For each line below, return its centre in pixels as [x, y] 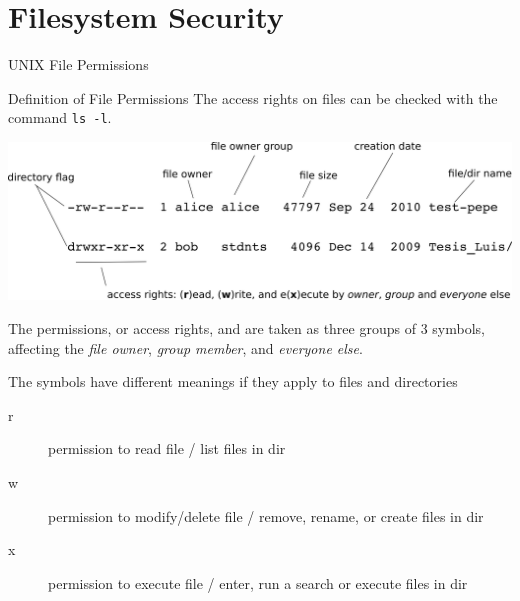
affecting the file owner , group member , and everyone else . [185, 347]
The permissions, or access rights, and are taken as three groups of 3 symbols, [246, 328]
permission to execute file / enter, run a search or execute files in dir [258, 582]
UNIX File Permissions [78, 64]
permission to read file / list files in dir [167, 448]
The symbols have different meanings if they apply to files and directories [233, 381]
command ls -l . [60, 117]
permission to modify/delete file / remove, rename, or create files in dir [266, 515]
